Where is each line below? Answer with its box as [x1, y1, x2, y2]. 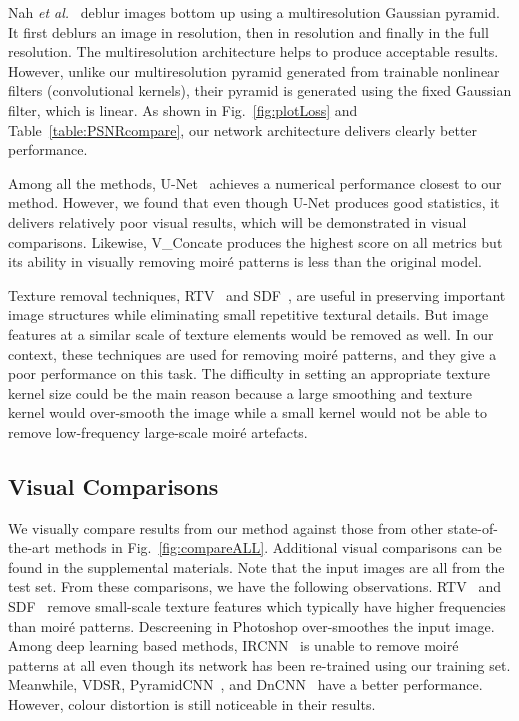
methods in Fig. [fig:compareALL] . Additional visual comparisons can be [54, 537, 502, 558]
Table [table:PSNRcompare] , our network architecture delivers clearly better [8, 119, 478, 140]
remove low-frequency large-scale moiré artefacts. [8, 421, 308, 442]
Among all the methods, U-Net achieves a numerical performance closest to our [8, 172, 502, 193]
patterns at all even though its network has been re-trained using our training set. [8, 654, 511, 675]
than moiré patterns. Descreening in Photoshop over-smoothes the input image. [8, 615, 495, 636]
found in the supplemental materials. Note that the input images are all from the [8, 556, 505, 577]
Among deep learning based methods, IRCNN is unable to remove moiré [8, 635, 459, 656]
